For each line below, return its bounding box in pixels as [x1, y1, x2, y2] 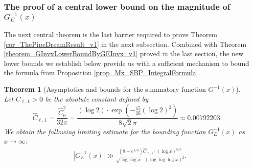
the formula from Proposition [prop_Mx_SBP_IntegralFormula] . [4, 67, 200, 78]
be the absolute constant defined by [45, 93, 148, 104]
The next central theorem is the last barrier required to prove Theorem [4, 29, 218, 40]
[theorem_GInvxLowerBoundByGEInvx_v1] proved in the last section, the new [4, 48, 244, 59]
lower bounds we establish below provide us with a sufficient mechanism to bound [4, 58, 250, 68]
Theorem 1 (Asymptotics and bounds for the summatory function [4, 84, 206, 94]
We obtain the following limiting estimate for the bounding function [4, 126, 206, 136]
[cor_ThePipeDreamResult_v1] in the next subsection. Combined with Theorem [4, 39, 247, 49]
